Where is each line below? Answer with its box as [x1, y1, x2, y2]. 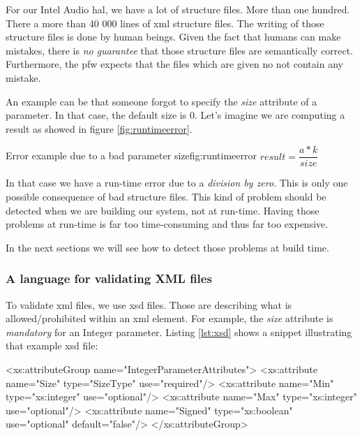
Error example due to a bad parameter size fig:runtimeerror [6, 148, 257, 163]
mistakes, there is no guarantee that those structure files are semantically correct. [6, 43, 354, 57]
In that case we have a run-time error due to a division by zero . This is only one [6, 175, 348, 190]
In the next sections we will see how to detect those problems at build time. [6, 240, 329, 254]
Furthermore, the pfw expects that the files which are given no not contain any [6, 57, 343, 71]
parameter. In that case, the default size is [6, 108, 187, 122]
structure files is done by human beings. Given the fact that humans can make [6, 29, 341, 44]
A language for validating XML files [6, 270, 212, 287]
